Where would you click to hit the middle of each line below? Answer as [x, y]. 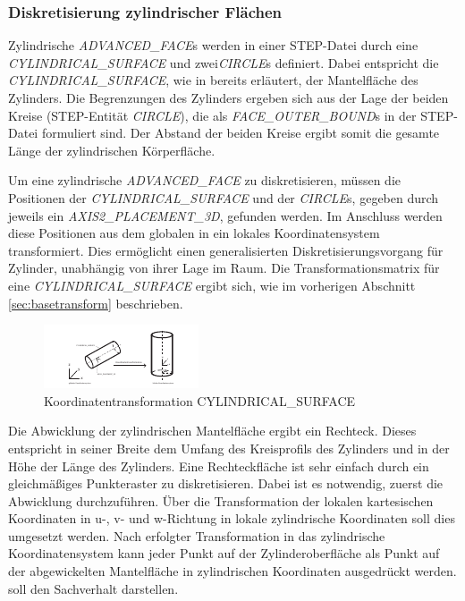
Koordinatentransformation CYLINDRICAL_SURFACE [200, 400]
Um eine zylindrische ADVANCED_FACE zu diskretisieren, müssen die [204, 180]
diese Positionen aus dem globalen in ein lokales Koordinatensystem [194, 233]
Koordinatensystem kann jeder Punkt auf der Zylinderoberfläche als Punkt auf [224, 553]
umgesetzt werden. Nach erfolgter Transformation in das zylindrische [197, 535]
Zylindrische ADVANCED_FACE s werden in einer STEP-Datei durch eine [213, 45]
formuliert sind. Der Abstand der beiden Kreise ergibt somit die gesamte [241, 133]
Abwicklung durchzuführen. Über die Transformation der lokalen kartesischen [221, 500]
